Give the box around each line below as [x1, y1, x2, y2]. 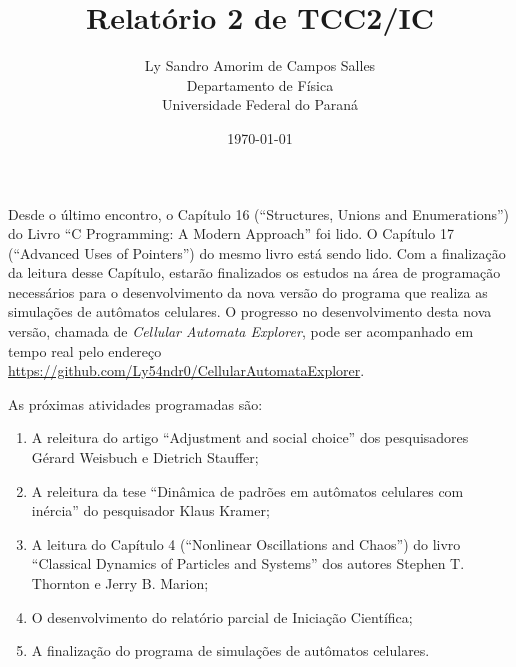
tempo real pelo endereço [8, 340, 162, 361]
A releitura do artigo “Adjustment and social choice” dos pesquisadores [31, 427, 469, 448]
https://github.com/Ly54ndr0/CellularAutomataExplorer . [8, 360, 365, 381]
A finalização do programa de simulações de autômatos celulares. [31, 640, 430, 661]
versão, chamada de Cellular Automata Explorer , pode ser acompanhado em [8, 321, 474, 342]
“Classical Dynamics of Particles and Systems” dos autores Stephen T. [31, 553, 465, 574]
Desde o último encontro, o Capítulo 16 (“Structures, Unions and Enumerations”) [8, 203, 509, 224]
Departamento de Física [186, 74, 334, 95]
